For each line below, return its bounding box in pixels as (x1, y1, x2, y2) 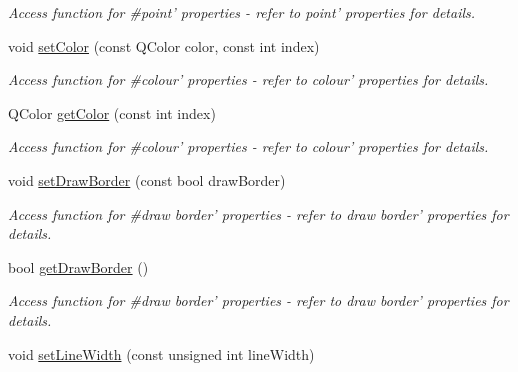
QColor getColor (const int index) (8, 102, 216, 123)
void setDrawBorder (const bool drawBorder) (8, 169, 286, 190)
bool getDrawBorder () (8, 256, 149, 277)
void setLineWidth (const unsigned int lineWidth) (8, 343, 315, 364)
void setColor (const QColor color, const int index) (8, 35, 320, 56)
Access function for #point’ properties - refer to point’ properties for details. (8, 2, 476, 22)
